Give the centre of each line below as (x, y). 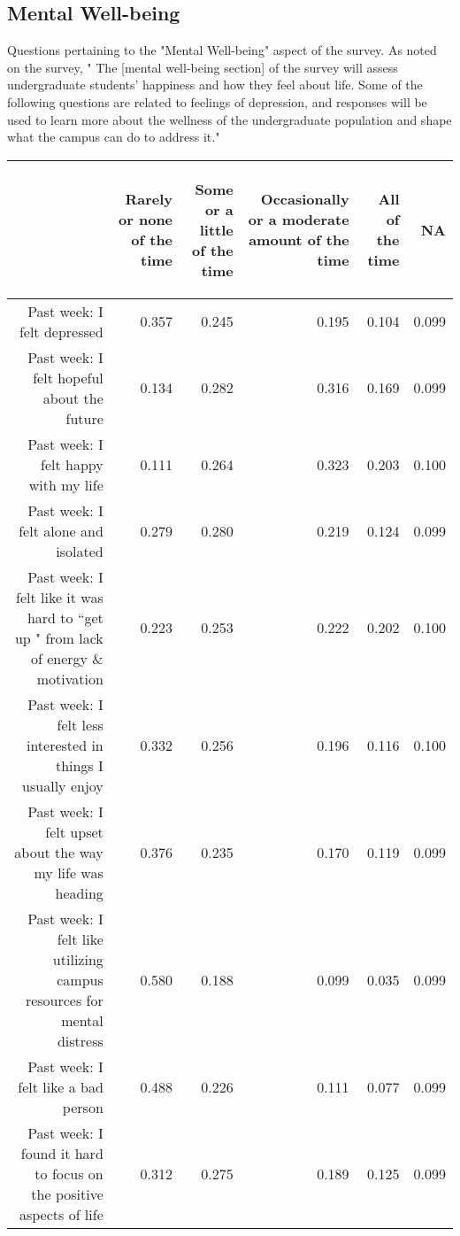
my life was (69, 872)
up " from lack (59, 637)
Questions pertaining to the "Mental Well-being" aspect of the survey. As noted (222, 50)
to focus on (69, 1173)
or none (146, 220)
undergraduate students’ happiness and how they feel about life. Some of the (215, 85)
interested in (65, 745)
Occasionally (305, 199)
